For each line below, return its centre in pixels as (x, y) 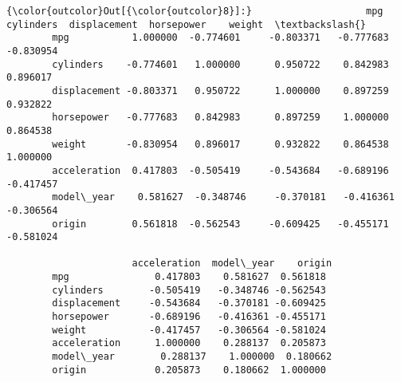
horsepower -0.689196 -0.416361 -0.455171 (189, 317)
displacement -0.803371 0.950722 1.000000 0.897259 (220, 91)
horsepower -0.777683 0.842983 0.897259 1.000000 (220, 118)
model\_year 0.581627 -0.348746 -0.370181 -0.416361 (223, 197)
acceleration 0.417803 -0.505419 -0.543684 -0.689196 (220, 170)
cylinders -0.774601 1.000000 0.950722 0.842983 (220, 64)
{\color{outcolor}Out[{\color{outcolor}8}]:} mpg (195, 11)
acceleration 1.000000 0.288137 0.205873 (189, 343)
